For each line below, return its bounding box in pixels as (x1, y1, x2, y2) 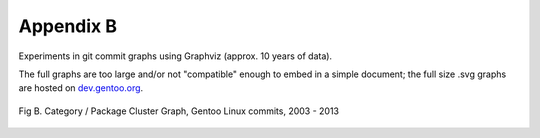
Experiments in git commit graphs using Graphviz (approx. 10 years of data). (18, 50, 333, 62)
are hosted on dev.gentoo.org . (18, 82, 144, 94)
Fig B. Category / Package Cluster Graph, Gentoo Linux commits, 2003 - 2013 (18, 105, 340, 117)
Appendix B (18, 15, 117, 37)
